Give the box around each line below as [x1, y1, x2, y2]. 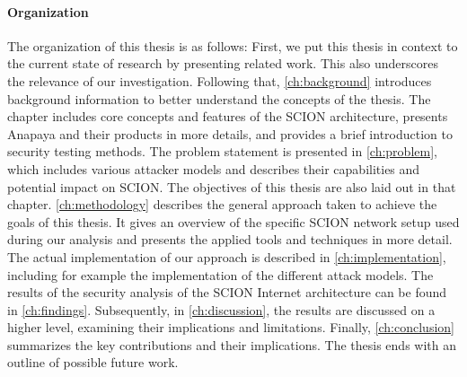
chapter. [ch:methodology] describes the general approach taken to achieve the [7, 195, 437, 214]
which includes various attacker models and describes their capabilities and [7, 159, 420, 178]
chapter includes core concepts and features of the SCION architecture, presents [7, 107, 448, 126]
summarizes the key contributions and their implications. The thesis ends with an [7, 335, 456, 354]
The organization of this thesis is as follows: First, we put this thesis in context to [7, 36, 458, 55]
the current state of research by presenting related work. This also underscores [7, 54, 438, 73]
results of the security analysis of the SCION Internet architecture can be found [7, 283, 447, 302]
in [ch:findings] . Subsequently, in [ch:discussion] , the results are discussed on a [7, 300, 436, 319]
